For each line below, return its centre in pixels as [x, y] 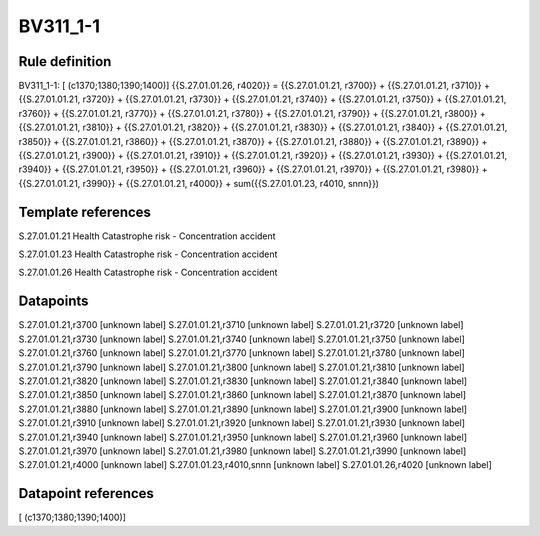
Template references [85, 211]
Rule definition [65, 61]
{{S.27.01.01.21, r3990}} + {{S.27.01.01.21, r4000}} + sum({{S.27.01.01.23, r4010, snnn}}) [199, 183]
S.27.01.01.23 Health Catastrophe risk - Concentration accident [148, 254]
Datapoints [53, 301]
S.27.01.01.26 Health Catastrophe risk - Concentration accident [148, 272]
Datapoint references [86, 493]
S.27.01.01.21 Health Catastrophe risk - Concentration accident [147, 236]
